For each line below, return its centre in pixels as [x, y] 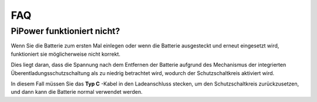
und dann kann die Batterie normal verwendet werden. [77, 92]
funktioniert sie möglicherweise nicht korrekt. [65, 54]
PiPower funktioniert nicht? [65, 31]
